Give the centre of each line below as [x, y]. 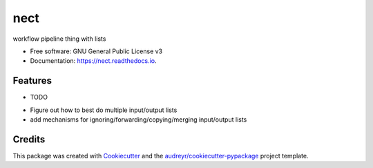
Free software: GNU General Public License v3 [96, 51]
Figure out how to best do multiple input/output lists [104, 110]
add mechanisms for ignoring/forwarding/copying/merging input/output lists [138, 120]
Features [32, 81]
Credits [29, 139]
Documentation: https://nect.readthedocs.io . [93, 61]
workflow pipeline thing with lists [59, 39]
